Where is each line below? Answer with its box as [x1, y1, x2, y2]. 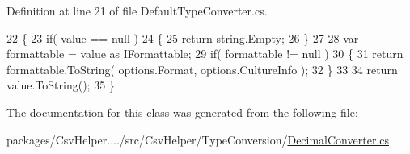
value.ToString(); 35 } [6, 77, 115, 94]
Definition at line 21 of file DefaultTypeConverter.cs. [6, 2, 268, 19]
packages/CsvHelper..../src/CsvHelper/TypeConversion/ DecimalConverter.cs [6, 131, 389, 148]
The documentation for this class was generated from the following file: [6, 103, 358, 120]
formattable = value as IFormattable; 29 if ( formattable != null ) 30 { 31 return [6, 45, 404, 62]
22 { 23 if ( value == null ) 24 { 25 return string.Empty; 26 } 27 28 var [6, 29, 359, 46]
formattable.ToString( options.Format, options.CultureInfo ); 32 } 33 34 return [6, 60, 398, 77]
